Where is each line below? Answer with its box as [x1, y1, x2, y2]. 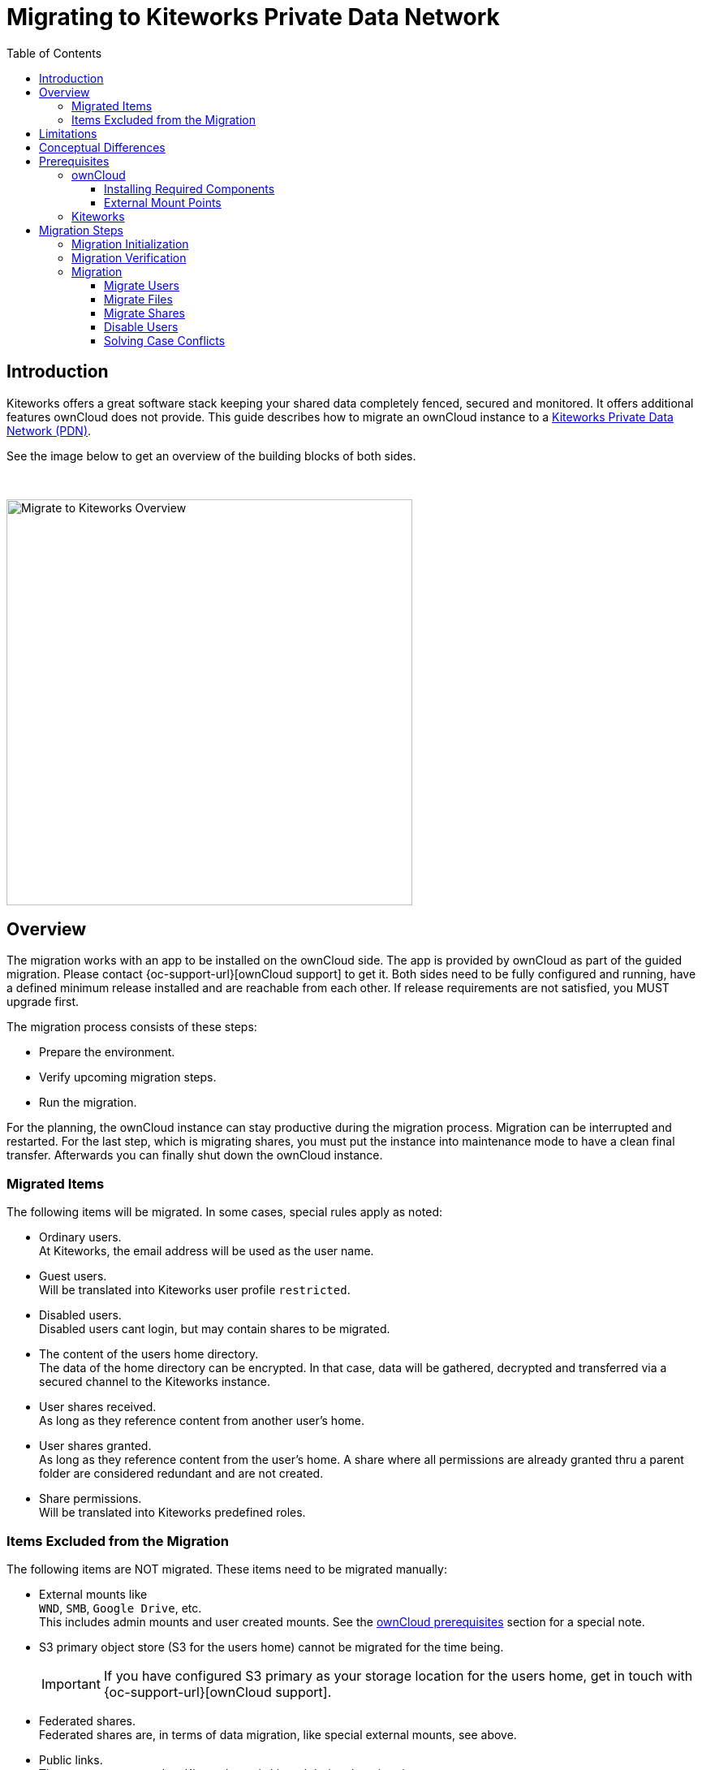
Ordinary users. [39, 1230, 122, 1245]
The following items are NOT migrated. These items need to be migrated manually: [6, 1561, 447, 1576]
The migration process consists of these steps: [6, 1020, 257, 1034]
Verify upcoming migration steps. [39, 1070, 217, 1085]
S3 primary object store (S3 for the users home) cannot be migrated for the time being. [39, 1639, 504, 1654]
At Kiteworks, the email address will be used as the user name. [39, 1244, 374, 1258]
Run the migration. [39, 1095, 137, 1110]
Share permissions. [39, 1492, 142, 1506]
